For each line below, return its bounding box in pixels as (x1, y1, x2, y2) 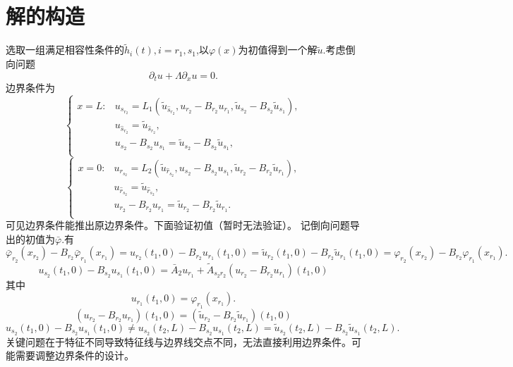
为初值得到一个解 (238, 42, 318, 57)
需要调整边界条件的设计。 (15, 348, 134, 363)
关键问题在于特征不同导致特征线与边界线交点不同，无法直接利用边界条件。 (6, 334, 351, 349)
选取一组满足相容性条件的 (6, 42, 124, 57)
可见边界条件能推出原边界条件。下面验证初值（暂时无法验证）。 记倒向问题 (6, 218, 350, 232)
